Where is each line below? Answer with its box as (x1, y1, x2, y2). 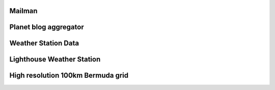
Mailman (9, 7, 38, 15)
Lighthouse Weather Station (9, 55, 101, 64)
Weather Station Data (9, 39, 79, 48)
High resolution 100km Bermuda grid (9, 71, 129, 80)
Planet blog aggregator (9, 23, 84, 31)
